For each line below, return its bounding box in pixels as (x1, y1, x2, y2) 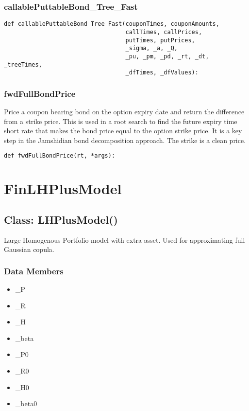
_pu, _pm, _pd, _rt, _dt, (125, 53, 209, 60)
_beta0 (15, 398, 37, 409)
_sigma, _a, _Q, (125, 45, 178, 52)
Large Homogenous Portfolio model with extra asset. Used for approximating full (4, 234, 245, 245)
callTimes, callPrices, (125, 28, 202, 36)
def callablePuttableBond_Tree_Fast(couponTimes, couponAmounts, (4, 20, 219, 28)
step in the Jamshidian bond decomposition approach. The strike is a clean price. (4, 135, 246, 145)
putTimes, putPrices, (125, 36, 195, 44)
